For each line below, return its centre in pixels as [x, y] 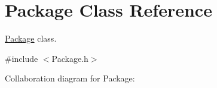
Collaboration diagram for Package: [70, 78]
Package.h [70, 58]
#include [22, 58]
